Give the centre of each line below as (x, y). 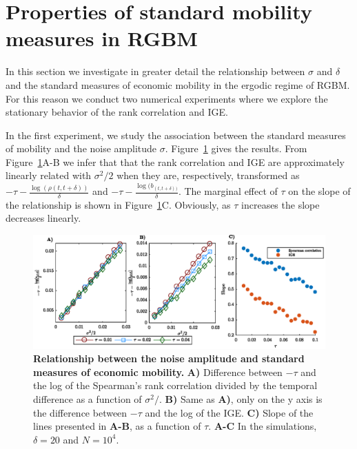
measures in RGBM (102, 38)
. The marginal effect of (228, 191)
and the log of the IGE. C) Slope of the (229, 412)
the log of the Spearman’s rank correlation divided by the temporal (175, 385)
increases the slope (280, 204)
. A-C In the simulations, (263, 426)
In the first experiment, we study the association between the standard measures (176, 135)
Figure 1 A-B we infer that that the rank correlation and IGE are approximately (175, 161)
